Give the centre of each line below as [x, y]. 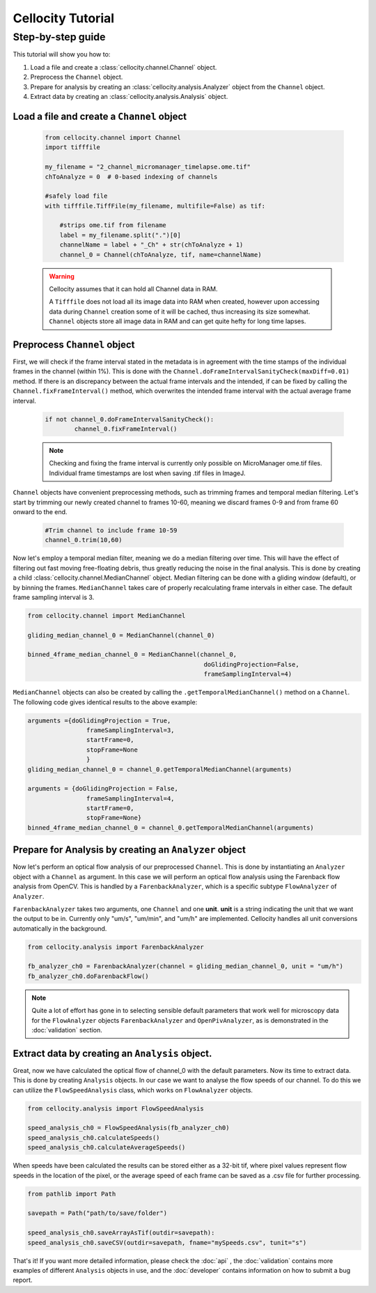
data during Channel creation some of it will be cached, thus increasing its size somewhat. [180, 311]
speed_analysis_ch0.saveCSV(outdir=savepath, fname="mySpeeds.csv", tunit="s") [167, 1242]
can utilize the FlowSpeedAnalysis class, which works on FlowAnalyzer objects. [133, 1090]
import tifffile [73, 147]
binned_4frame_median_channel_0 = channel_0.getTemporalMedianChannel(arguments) [171, 828]
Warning [62, 276]
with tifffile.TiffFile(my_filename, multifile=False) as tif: [155, 206]
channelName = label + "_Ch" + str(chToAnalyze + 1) [151, 245]
